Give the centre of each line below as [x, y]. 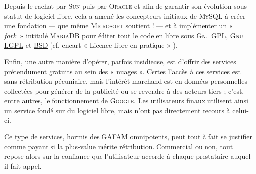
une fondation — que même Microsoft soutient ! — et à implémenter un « [119, 26]
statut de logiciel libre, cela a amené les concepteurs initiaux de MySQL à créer [125, 16]
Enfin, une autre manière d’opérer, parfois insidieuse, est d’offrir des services [120, 61]
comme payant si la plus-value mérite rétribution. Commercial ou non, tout [119, 146]
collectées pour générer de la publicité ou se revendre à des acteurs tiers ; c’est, [124, 90]
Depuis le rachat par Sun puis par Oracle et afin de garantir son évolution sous [126, 6]
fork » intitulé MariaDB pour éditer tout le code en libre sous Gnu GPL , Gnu [124, 35]
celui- [240, 110]
